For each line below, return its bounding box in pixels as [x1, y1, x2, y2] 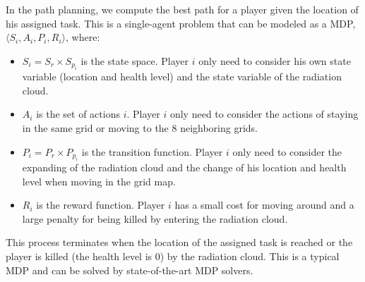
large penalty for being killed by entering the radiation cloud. [22, 211, 288, 226]
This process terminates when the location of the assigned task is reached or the [6, 235, 353, 250]
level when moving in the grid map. [22, 173, 176, 188]
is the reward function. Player [36, 197, 165, 212]
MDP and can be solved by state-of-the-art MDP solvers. [6, 262, 253, 277]
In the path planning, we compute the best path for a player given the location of [6, 2, 359, 16]
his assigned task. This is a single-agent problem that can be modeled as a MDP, [6, 16, 356, 30]
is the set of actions [36, 106, 120, 121]
